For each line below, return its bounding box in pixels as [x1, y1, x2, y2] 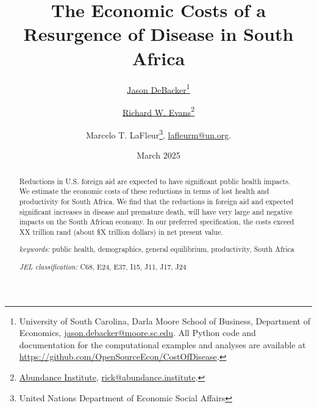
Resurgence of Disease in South [23, 21, 294, 46]
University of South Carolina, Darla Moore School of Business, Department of [19, 314, 310, 327]
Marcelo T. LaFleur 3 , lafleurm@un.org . [85, 127, 232, 141]
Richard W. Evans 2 [123, 104, 194, 118]
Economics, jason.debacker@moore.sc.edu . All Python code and [19, 326, 256, 339]
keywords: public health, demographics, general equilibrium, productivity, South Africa [19, 244, 294, 254]
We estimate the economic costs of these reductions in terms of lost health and [19, 186, 269, 196]
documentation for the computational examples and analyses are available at [19, 338, 306, 351]
